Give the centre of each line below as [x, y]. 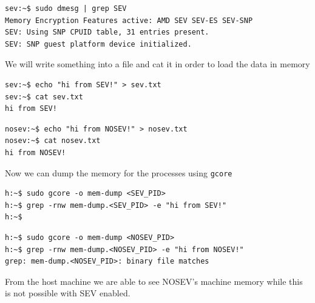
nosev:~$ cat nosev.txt [53, 141]
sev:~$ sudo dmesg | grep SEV [66, 8]
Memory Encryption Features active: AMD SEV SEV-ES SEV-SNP [129, 20]
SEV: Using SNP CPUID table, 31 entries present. [107, 32]
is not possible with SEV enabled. [68, 293]
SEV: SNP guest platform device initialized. [98, 44]
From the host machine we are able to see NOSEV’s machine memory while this [154, 281]
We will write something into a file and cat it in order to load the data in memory [157, 64]
